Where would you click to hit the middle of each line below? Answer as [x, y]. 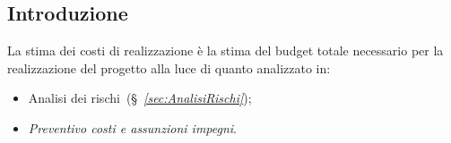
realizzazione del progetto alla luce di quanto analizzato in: [169, 67]
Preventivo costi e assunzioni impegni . [133, 127]
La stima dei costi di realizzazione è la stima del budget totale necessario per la [225, 50]
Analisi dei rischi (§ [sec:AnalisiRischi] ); [140, 98]
